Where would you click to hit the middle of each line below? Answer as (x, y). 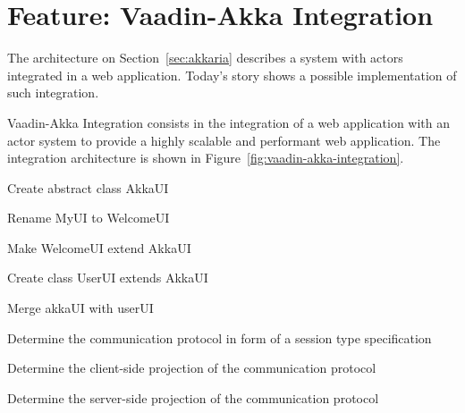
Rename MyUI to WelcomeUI (89, 218)
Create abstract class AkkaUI (88, 187)
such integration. (53, 93)
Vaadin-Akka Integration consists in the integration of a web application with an (229, 122)
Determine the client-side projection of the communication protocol (192, 368)
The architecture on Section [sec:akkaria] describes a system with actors (205, 58)
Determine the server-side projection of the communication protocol (193, 397)
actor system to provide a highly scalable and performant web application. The (224, 140)
